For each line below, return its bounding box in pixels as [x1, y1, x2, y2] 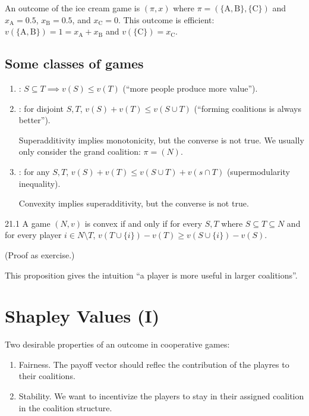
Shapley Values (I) [5, 304, 160, 328]
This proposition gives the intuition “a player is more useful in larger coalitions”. [5, 268, 298, 281]
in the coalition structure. [18, 401, 112, 414]
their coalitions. [18, 370, 75, 382]
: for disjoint [18, 102, 64, 114]
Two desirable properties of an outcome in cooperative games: [5, 338, 230, 351]
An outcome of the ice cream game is [5, 2, 140, 14]
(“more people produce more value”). [122, 82, 258, 94]
